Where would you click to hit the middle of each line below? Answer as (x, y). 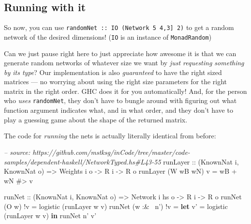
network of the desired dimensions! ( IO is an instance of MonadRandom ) (108, 37)
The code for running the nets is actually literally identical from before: (110, 136)
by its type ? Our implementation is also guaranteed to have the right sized (113, 72)
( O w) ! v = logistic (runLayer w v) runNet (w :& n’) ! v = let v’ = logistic (116, 206)
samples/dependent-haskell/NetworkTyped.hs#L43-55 (82, 161)
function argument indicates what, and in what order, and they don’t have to (118, 110)
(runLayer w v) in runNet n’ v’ (50, 216)
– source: (17, 152)
